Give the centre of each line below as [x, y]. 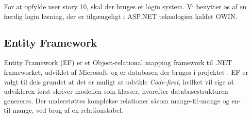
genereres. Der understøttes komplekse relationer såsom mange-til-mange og [117, 100]
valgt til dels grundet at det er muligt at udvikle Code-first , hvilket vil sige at [119, 81]
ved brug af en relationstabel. [80, 110]
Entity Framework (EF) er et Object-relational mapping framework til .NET [118, 62]
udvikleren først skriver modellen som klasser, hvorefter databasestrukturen [116, 91]
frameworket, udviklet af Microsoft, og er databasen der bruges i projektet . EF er [126, 72]
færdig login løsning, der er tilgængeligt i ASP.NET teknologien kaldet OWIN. [121, 16]
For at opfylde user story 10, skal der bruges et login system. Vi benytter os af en [125, 6]
